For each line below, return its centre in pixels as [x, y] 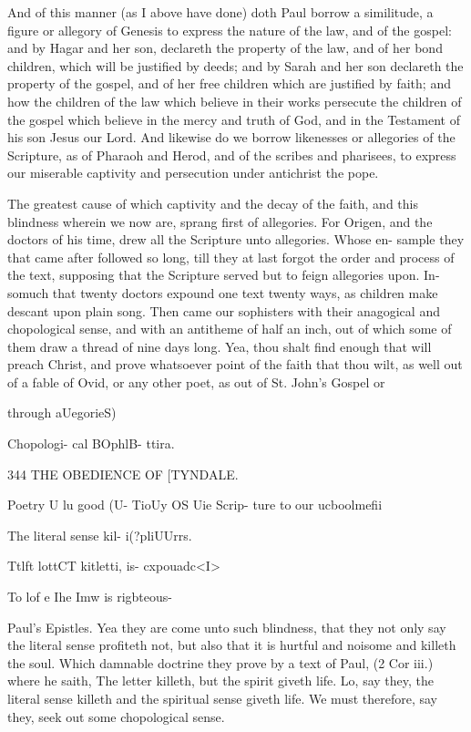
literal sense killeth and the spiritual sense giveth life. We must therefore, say [223, 698]
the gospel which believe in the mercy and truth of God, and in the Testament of [234, 119]
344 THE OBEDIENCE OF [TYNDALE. [123, 474]
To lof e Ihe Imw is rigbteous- [90, 597]
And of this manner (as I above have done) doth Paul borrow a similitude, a [220, 12]
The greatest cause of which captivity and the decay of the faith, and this [213, 203]
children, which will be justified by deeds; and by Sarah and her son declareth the [235, 65]
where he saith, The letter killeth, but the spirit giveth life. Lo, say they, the [220, 680]
